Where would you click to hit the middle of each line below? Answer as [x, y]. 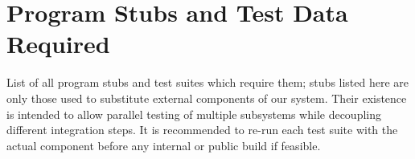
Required [58, 44]
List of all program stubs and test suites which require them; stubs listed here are [208, 82]
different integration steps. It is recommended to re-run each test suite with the [202, 130]
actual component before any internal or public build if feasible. [164, 145]
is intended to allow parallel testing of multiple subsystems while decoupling [194, 114]
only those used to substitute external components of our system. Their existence [207, 98]
